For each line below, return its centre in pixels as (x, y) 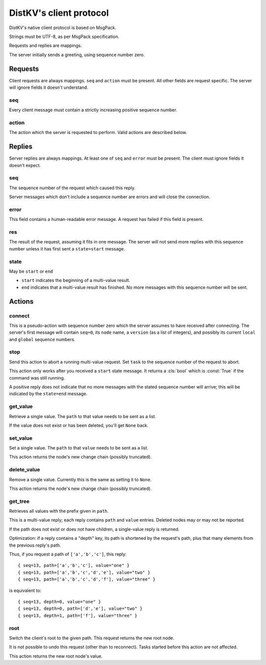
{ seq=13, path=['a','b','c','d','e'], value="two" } (84, 572)
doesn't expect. (25, 165)
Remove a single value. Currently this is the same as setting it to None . (81, 479)
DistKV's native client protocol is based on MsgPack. (63, 28)
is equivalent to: (25, 590)
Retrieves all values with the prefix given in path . (59, 511)
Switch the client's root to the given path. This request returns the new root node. (92, 638)
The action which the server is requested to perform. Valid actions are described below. (98, 133)
